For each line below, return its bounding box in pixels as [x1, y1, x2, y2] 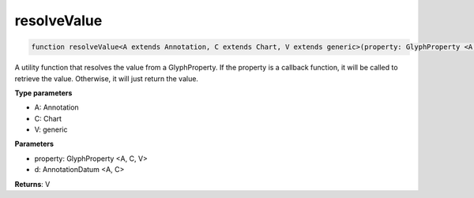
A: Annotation [34, 103, 79, 112]
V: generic [34, 125, 68, 134]
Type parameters [14, 88, 73, 98]
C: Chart [34, 114, 62, 123]
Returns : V [14, 179, 51, 189]
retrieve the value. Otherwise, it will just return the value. [14, 73, 199, 83]
